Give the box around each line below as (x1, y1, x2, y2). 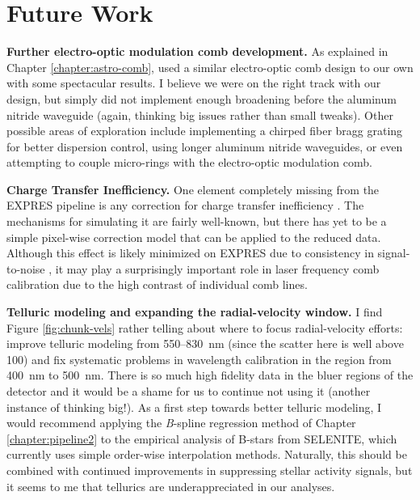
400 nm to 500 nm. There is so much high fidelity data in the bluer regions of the (6, 367, 414, 383)
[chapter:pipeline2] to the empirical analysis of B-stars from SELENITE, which (6, 430, 397, 447)
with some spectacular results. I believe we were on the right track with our (6, 74, 381, 91)
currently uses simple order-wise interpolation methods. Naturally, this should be (6, 446, 407, 463)
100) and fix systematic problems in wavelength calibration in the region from (6, 350, 392, 367)
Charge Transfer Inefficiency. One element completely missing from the (6, 180, 380, 197)
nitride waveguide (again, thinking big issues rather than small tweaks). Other (6, 106, 393, 123)
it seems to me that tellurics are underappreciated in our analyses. (6, 477, 335, 494)
